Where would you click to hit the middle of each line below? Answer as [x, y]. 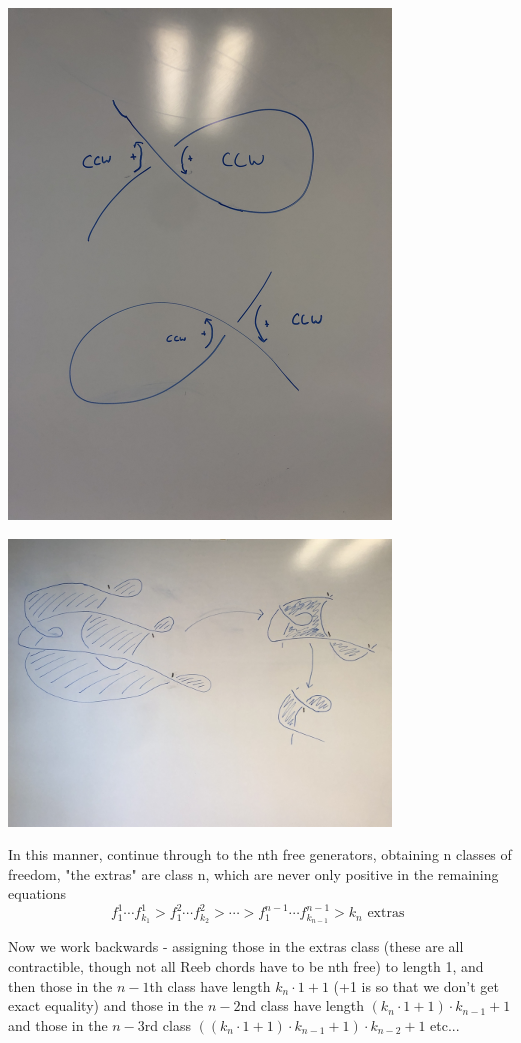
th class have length [210, 985]
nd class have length [302, 1005]
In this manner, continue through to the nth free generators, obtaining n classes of [260, 854]
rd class [167, 1024]
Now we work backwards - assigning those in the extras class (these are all [236, 946]
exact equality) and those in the [106, 1005]
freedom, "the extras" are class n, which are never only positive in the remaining [253, 873]
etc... [445, 1024]
